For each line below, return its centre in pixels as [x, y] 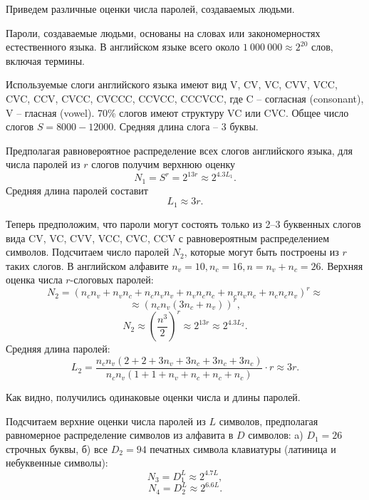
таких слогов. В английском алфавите [87, 265]
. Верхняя [342, 265]
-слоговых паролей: [112, 280]
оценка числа [34, 280]
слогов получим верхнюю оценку [163, 164]
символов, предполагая [269, 421]
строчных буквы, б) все [57, 448]
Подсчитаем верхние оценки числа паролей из [106, 421]
